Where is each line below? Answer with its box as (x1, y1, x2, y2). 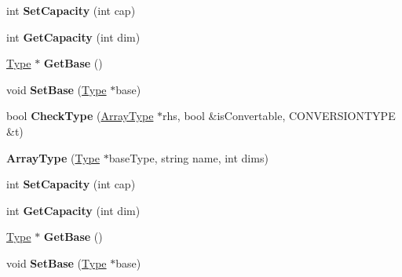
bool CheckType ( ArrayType (6, 108, 154, 124)
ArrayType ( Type (6, 149, 100, 166)
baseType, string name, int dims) (108, 149, 269, 166)
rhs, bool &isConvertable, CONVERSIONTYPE (163, 108, 396, 124)
